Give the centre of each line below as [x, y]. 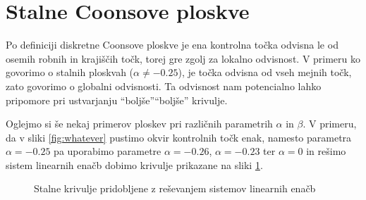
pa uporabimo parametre [108, 151]
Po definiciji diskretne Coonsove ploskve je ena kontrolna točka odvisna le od [172, 45]
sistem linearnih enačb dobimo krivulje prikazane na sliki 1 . [134, 164]
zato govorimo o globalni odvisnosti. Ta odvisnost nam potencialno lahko [164, 86]
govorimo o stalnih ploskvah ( [70, 72]
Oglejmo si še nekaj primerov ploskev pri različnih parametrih [139, 124]
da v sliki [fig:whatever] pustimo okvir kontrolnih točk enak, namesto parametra [179, 137]
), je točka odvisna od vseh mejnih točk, [265, 72]
